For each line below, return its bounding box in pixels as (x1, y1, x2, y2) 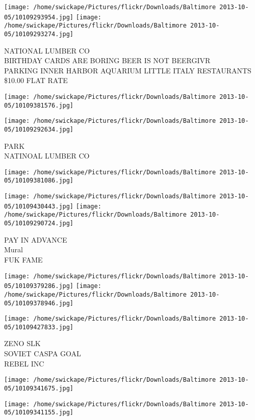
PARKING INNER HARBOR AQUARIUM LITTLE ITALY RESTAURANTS (4, 65, 251, 75)
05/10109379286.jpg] (4, 282, 74, 290)
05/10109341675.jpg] (4, 384, 74, 392)
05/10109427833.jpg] (4, 323, 74, 331)
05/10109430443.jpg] (4, 202, 74, 210)
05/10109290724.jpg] (4, 220, 74, 227)
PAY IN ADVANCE (4, 234, 67, 245)
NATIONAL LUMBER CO (4, 45, 90, 56)
